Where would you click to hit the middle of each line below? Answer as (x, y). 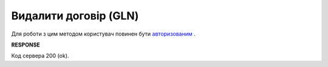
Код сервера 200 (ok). (40, 56)
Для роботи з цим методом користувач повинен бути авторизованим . (103, 34)
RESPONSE (26, 45)
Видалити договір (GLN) (75, 16)
